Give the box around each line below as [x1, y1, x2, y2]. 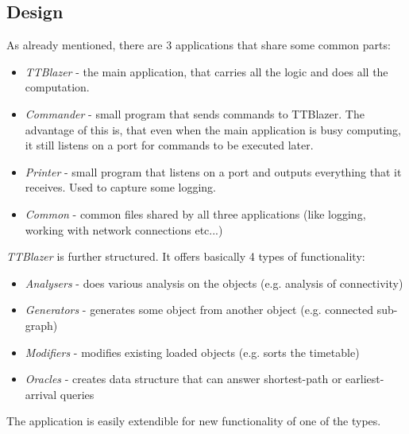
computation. [25, 79, 90, 95]
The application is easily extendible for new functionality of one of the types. [6, 413, 381, 429]
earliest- [345, 370, 384, 387]
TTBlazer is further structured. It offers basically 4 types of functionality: [6, 248, 365, 265]
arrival [25, 386, 57, 402]
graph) [25, 316, 58, 333]
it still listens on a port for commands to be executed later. [25, 137, 314, 153]
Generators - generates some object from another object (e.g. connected [25, 301, 374, 318]
